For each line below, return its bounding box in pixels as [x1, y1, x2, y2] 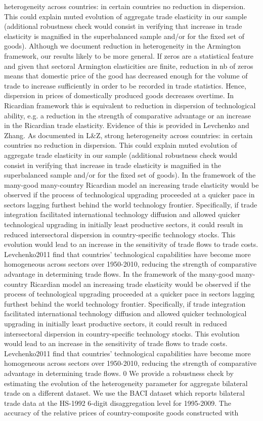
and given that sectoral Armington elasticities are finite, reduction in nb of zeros [4, 60, 253, 71]
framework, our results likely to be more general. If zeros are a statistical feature [4, 50, 254, 61]
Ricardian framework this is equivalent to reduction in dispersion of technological [4, 100, 256, 110]
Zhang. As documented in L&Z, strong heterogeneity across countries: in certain [4, 130, 253, 140]
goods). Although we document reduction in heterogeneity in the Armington [4, 40, 241, 51]
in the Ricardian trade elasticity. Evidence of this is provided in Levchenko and [4, 120, 249, 131]
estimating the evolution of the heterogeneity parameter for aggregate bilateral [4, 377, 248, 388]
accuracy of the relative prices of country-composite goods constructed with [4, 407, 239, 418]
